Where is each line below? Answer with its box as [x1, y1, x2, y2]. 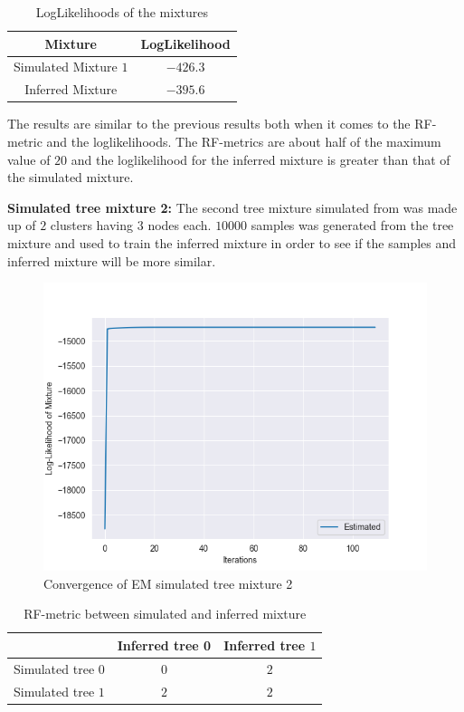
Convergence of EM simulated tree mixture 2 [43, 573, 293, 592]
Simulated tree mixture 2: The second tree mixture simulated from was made [7, 197, 458, 216]
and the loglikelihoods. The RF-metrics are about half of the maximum [46, 131, 441, 150]
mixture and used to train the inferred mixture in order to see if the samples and [7, 233, 457, 252]
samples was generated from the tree [251, 216, 454, 235]
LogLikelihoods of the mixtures [35, 3, 209, 21]
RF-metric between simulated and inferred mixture [24, 604, 307, 623]
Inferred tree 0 [117, 635, 212, 654]
